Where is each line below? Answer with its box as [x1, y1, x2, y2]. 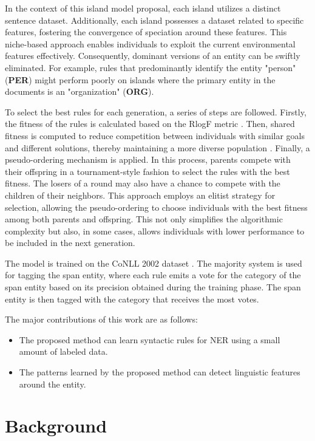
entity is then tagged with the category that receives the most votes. [5, 292, 259, 305]
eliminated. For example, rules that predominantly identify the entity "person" [5, 61, 296, 73]
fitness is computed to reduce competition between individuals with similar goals [5, 129, 305, 142]
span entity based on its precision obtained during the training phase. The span [5, 281, 301, 293]
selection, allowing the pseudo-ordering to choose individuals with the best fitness [5, 200, 308, 213]
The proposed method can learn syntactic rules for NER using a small [19, 333, 280, 346]
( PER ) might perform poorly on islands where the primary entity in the [5, 73, 276, 86]
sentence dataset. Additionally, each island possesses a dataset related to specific [5, 13, 304, 26]
